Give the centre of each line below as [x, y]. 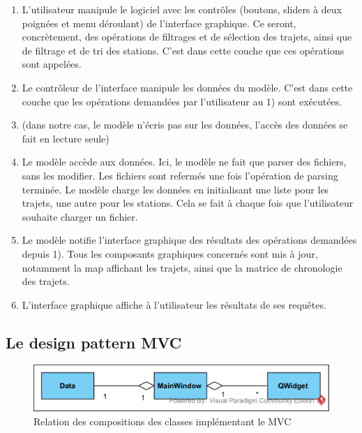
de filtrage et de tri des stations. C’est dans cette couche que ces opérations [183, 50]
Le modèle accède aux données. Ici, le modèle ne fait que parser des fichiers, [184, 162]
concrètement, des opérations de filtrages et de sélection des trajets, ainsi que [187, 37]
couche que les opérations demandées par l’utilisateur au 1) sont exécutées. [182, 101]
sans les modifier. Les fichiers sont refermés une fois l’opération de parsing [180, 175]
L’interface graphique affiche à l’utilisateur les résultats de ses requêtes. [174, 304]
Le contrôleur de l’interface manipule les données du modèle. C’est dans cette [187, 87]
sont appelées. [52, 64]
